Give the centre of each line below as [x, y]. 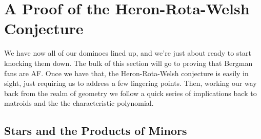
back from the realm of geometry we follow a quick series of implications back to [130, 93]
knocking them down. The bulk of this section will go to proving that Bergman [128, 63]
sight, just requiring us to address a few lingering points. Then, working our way [130, 83]
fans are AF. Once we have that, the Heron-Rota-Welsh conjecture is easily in [126, 73]
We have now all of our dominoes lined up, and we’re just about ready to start [128, 53]
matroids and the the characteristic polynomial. [79, 103]
